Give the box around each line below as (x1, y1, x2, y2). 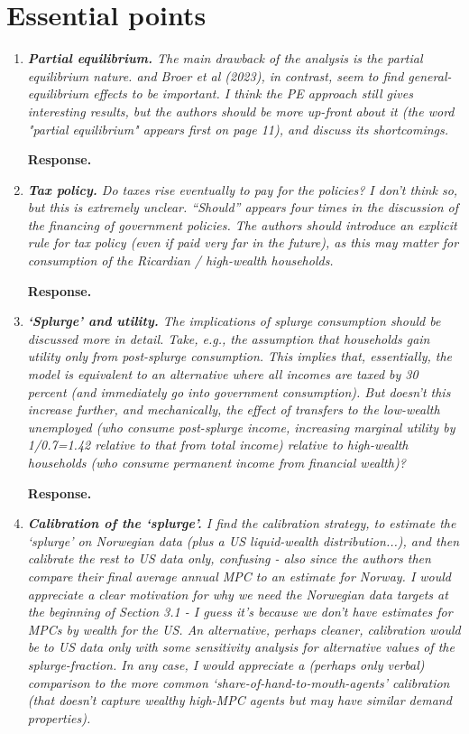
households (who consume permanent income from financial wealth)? (27, 453, 406, 471)
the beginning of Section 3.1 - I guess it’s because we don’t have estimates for (27, 602, 453, 621)
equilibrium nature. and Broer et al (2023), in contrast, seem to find (27, 66, 404, 85)
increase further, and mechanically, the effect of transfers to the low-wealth (27, 400, 440, 419)
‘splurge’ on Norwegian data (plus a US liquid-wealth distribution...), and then (27, 531, 460, 550)
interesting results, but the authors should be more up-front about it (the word (27, 101, 455, 120)
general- (408, 66, 452, 85)
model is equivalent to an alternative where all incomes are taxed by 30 (27, 365, 418, 384)
